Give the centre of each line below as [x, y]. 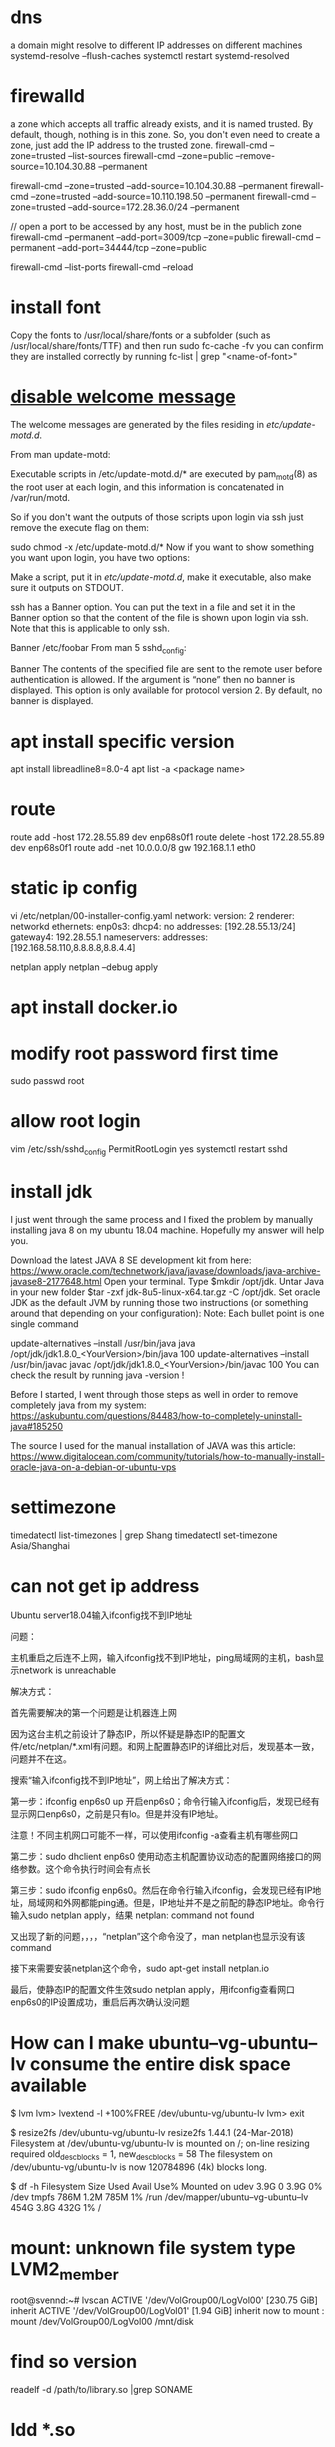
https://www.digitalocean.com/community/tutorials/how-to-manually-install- [167, 1456]
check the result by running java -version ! [97, 1375]
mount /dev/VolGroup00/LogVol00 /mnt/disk [102, 2322]
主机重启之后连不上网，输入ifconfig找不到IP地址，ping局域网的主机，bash [163, 1657]
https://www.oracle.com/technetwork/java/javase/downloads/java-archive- [165, 1270]
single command [44, 1323]
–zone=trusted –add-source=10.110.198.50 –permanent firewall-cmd [170, 196]
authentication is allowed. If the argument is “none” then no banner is [153, 680]
